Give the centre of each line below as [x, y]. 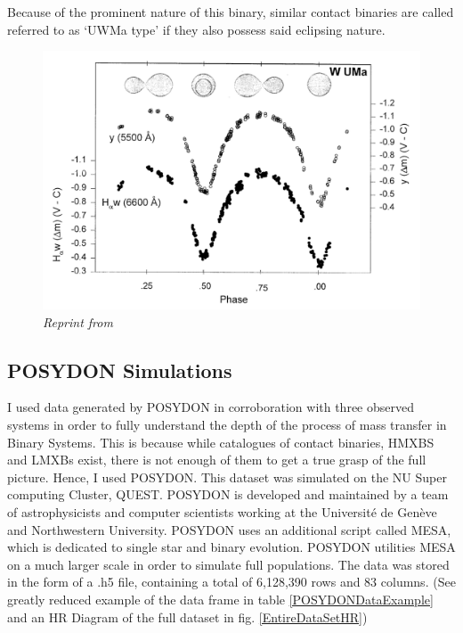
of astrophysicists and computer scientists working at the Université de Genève [222, 511]
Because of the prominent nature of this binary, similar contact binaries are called [231, 12]
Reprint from [78, 321]
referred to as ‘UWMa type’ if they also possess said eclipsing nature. [196, 29]
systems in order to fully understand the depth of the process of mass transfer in [227, 425]
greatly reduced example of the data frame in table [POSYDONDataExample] [220, 599]
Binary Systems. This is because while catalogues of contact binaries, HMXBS [221, 442]
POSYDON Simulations [120, 370]
